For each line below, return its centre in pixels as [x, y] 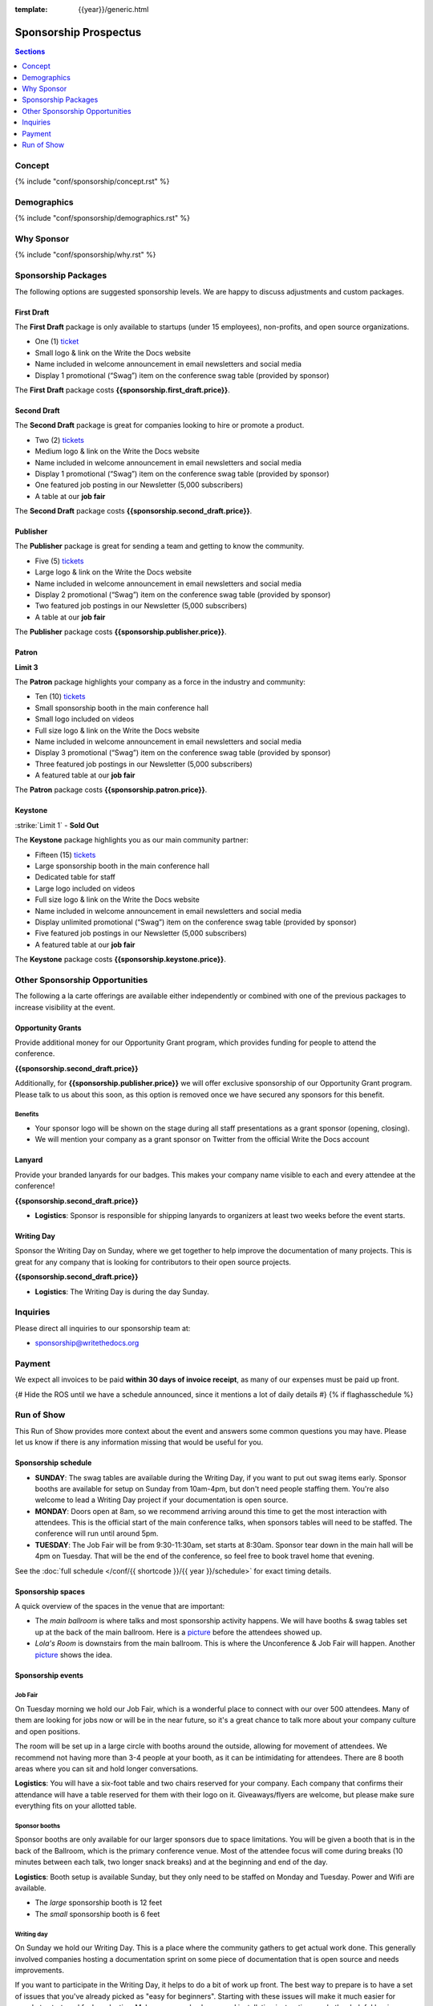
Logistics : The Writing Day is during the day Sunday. [122, 1291]
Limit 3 [26, 667]
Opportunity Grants [48, 1028]
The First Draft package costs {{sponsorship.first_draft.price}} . [122, 390]
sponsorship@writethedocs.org [87, 1343]
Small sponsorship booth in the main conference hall [121, 708]
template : [31, 9]
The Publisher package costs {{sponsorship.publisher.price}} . [121, 632]
